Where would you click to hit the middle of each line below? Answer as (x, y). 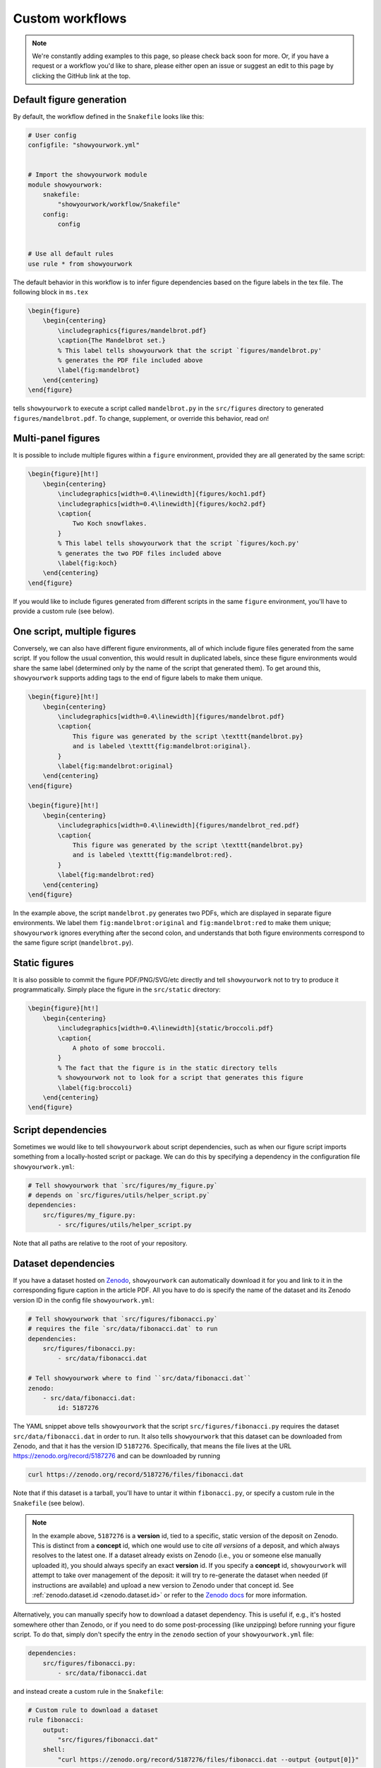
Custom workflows (70, 18)
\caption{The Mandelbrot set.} (111, 341)
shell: (54, 1750)
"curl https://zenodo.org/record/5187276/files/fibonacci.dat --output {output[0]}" (208, 1760)
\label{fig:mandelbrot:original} (115, 766)
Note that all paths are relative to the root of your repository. (100, 1243)
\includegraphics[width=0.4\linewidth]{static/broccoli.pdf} (165, 1028)
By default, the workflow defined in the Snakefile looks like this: (109, 116)
